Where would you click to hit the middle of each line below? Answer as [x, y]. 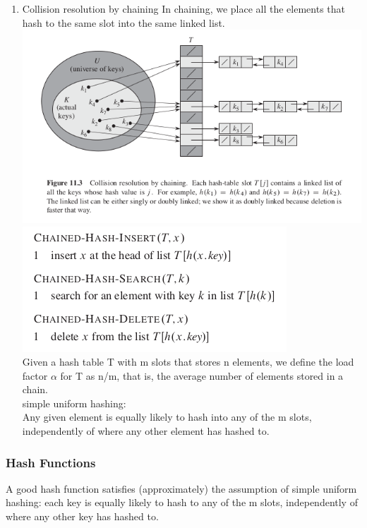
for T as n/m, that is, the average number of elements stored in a [202, 375]
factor [35, 375]
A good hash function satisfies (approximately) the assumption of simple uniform [181, 488]
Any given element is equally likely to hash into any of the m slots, [167, 417]
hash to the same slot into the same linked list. [124, 22]
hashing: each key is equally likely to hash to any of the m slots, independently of [182, 502]
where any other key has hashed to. [82, 516]
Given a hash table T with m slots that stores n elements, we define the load [188, 362]
